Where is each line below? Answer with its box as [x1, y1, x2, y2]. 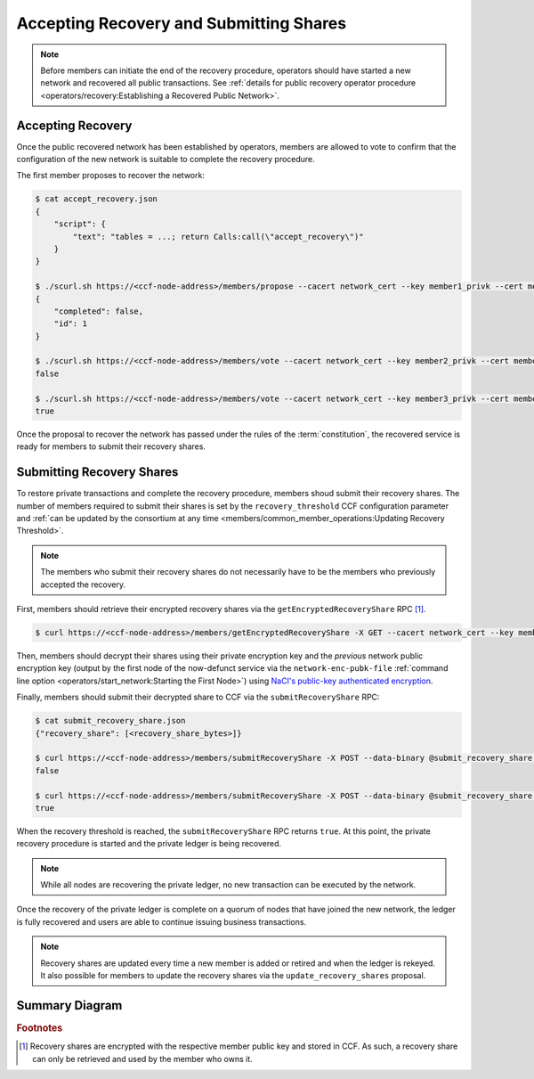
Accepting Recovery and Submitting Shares [16, 13, 347, 33]
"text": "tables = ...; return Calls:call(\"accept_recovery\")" [72, 232, 364, 241]
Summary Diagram [16, 998, 123, 1013]
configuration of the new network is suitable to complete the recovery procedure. [16, 154, 315, 165]
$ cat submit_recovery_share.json [35, 715, 186, 726]
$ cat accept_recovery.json [35, 194, 158, 204]
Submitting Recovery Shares [16, 464, 179, 480]
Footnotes [16, 1021, 63, 1034]
